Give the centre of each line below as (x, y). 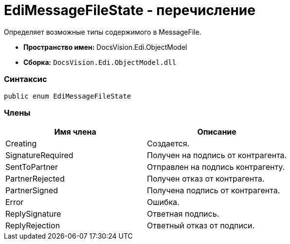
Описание (217, 132)
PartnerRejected (35, 179)
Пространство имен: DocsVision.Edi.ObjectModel (105, 47)
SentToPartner (32, 167)
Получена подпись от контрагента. (214, 191)
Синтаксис (26, 79)
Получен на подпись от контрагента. (217, 155)
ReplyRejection (33, 226)
